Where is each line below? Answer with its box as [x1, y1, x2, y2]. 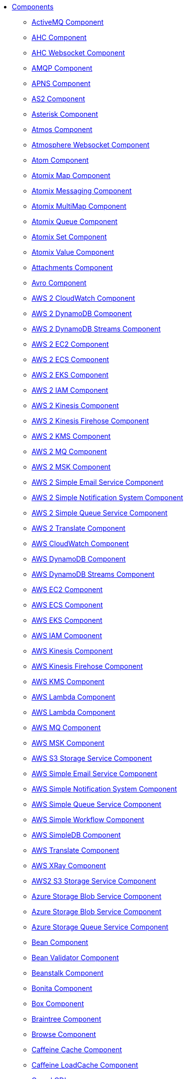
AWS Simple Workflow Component [32, 815, 145, 824]
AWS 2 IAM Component [32, 386, 109, 394]
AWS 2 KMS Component [32, 432, 111, 440]
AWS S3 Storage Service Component [32, 754, 152, 762]
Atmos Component [32, 125, 93, 134]
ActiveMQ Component [32, 18, 104, 26]
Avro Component [32, 279, 87, 287]
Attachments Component [32, 263, 113, 272]
